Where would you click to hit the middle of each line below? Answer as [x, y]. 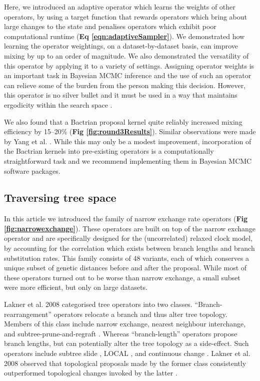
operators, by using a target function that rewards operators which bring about [126, 16]
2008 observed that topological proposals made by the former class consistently [125, 363]
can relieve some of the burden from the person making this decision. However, [125, 85]
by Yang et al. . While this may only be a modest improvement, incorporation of [128, 141]
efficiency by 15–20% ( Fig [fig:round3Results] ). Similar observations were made [130, 131]
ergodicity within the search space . [58, 104]
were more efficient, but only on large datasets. [76, 287]
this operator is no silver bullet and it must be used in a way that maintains [121, 95]
